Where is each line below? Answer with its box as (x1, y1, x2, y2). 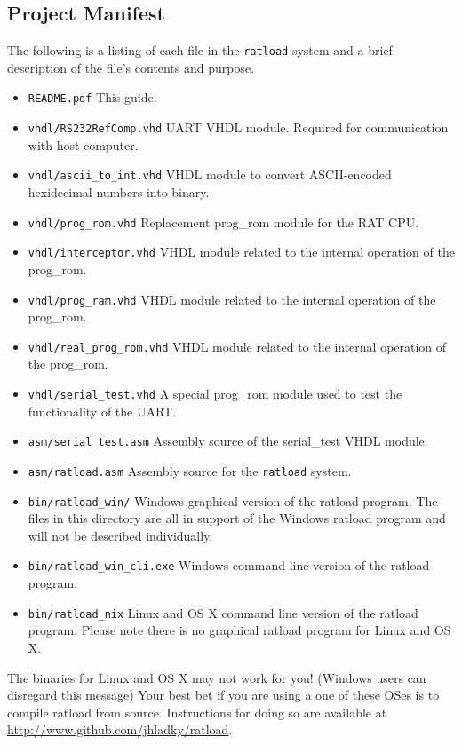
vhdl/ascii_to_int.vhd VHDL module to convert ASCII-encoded (28, 165, 392, 184)
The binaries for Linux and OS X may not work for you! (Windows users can (7, 668, 426, 686)
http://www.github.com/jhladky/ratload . (7, 720, 233, 739)
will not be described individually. (28, 526, 213, 544)
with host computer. (28, 135, 139, 154)
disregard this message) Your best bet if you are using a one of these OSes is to (7, 686, 440, 704)
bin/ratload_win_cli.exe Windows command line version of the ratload (28, 556, 430, 575)
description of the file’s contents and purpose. (7, 58, 255, 76)
